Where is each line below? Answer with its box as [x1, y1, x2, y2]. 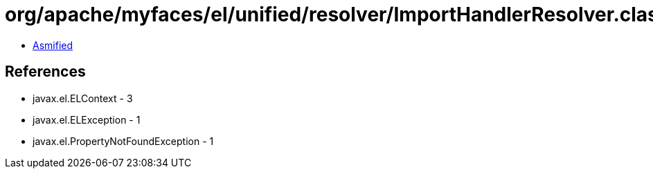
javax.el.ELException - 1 [33, 113, 141, 126]
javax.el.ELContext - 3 [33, 92, 133, 104]
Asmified [33, 39, 73, 51]
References [5, 63, 86, 81]
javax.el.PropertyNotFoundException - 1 [33, 135, 214, 147]
